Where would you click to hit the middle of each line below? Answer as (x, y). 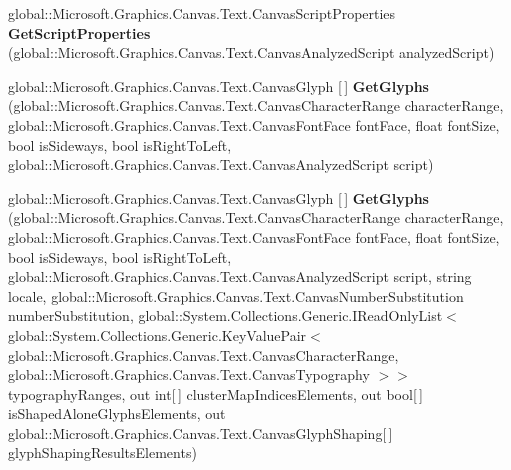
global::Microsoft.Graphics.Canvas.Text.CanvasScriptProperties (202, 13)
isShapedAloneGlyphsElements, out (117, 413)
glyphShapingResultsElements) (102, 452)
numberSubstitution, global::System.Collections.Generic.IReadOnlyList (225, 315)
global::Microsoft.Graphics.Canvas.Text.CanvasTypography (189, 374)
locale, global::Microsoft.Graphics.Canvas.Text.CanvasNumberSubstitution (236, 295)
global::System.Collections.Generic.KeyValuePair (157, 334)
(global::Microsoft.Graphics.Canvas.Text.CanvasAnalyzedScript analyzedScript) (251, 52)
